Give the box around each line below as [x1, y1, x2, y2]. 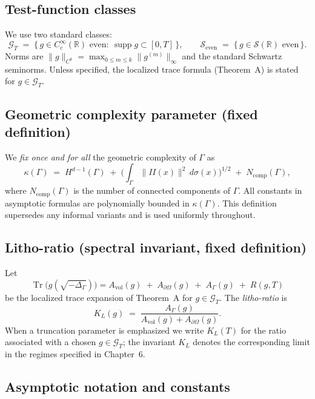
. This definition [217, 196, 277, 209]
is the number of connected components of [73, 184, 230, 197]
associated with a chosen [5, 335, 96, 348]
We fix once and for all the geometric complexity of [5, 150, 196, 163]
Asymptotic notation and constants [5, 377, 230, 395]
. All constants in [238, 184, 302, 197]
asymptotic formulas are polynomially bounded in [5, 196, 190, 209]
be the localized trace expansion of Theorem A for [5, 291, 193, 303]
